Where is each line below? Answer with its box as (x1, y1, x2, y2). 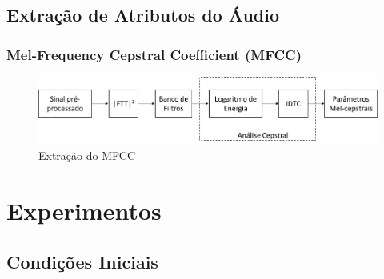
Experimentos (6, 193, 162, 226)
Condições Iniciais (6, 249, 158, 273)
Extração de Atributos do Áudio (6, 2, 280, 27)
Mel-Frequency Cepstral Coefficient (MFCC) (6, 44, 302, 64)
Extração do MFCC (38, 147, 135, 164)
